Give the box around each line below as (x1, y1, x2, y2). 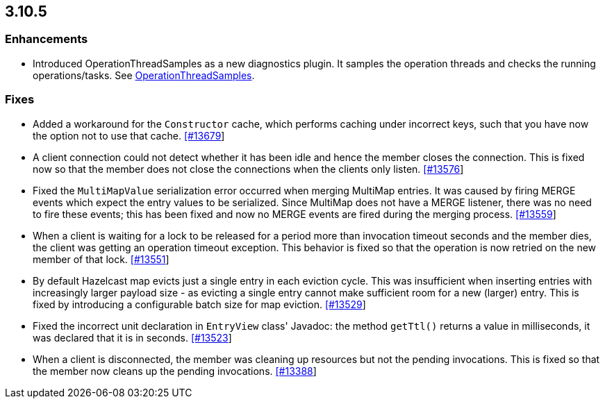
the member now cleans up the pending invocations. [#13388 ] (33, 364, 317, 377)
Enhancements (5, 32, 88, 47)
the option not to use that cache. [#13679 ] (33, 129, 225, 142)
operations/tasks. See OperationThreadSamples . (33, 69, 255, 81)
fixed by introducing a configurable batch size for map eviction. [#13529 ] (33, 298, 366, 310)
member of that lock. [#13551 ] (33, 253, 169, 265)
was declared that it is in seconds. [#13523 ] (33, 331, 232, 344)
